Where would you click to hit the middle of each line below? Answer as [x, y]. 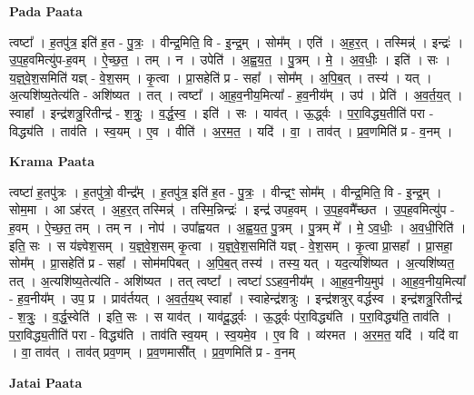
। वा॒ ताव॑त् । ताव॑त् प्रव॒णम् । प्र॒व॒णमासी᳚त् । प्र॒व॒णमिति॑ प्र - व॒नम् [152, 352]
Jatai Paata [46, 382]
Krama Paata [52, 161]
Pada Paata [46, 11]
